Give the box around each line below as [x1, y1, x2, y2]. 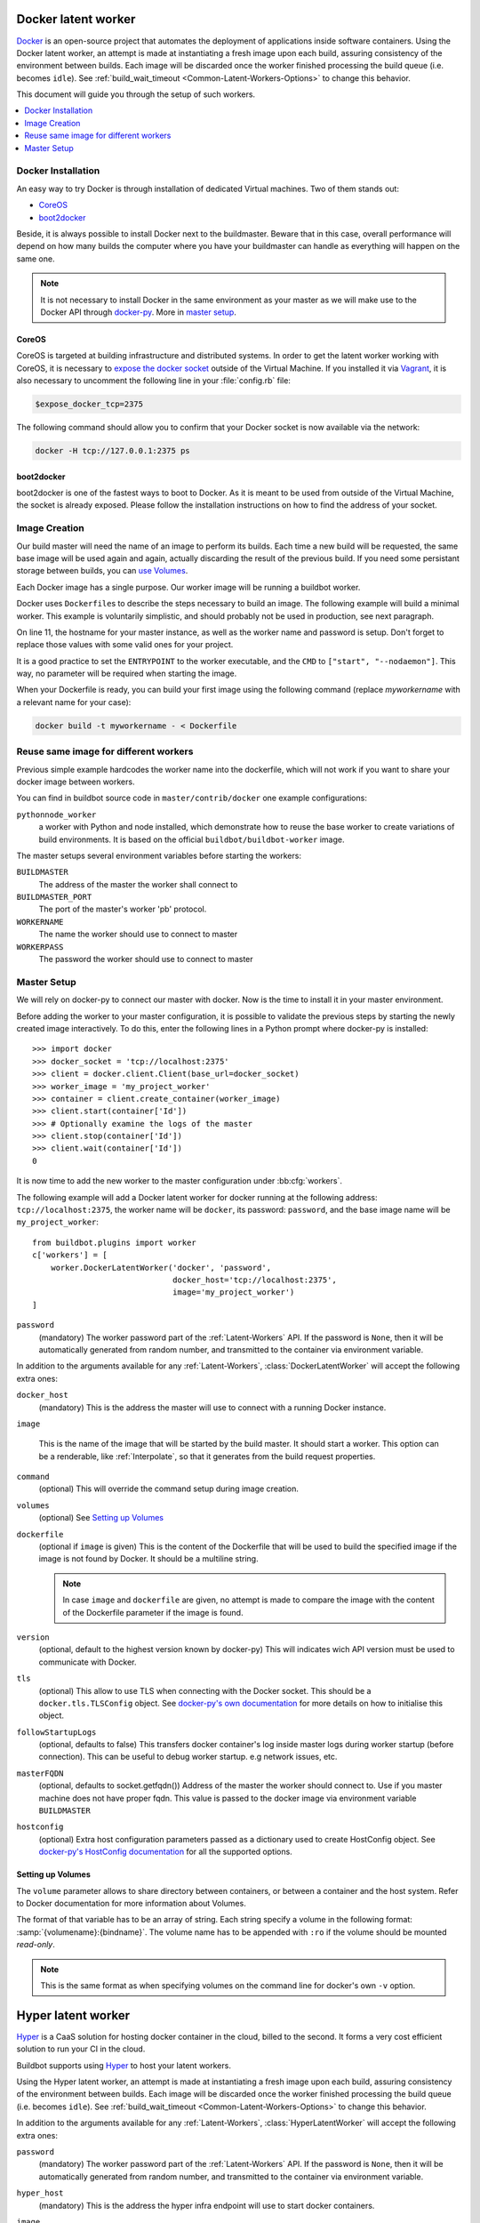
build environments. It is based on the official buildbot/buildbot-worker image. [38, 834, 345, 845]
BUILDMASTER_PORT [16, 892, 92, 903]
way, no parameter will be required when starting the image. [16, 668, 237, 679]
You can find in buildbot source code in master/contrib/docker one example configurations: [16, 792, 368, 804]
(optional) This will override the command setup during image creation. [38, 1483, 300, 1494]
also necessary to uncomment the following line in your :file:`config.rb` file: [16, 375, 291, 386]
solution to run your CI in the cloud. [16, 2043, 146, 2054]
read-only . [16, 1939, 55, 1950]
